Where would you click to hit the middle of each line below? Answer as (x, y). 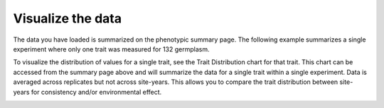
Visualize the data (68, 18)
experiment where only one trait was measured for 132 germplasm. (111, 49)
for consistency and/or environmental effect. (96, 92)
